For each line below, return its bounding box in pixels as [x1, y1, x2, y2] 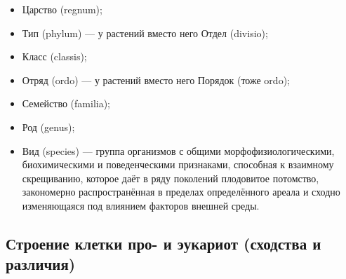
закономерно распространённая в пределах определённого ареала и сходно [22, 184, 340, 199]
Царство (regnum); [22, 2, 102, 16]
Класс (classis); [22, 49, 87, 64]
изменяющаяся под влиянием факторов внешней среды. [22, 198, 260, 212]
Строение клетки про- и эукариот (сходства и [6, 232, 321, 254]
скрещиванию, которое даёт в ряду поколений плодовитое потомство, [22, 170, 319, 185]
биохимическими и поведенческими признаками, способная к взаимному [22, 157, 334, 172]
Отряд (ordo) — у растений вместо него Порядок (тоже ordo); [22, 72, 290, 87]
